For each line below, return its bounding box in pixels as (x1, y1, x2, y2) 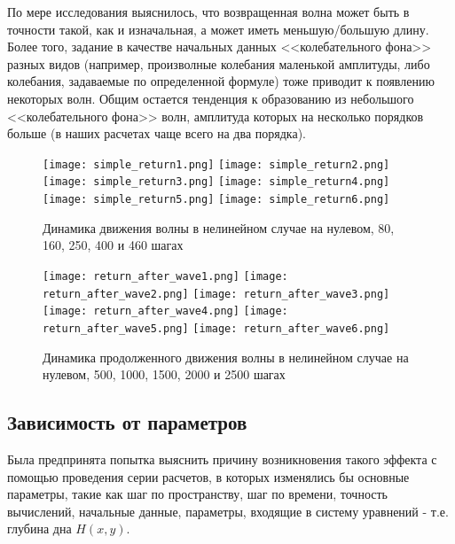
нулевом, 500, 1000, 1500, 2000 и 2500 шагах (43, 365, 286, 384)
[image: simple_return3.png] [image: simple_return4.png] (43, 175, 390, 189)
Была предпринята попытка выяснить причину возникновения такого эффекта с (7, 449, 437, 468)
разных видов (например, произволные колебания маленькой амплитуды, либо (7, 54, 430, 73)
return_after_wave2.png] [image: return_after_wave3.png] (43, 287, 390, 300)
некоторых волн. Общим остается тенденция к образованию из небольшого (7, 89, 414, 107)
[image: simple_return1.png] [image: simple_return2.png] (43, 158, 390, 171)
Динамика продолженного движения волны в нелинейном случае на (43, 347, 409, 366)
